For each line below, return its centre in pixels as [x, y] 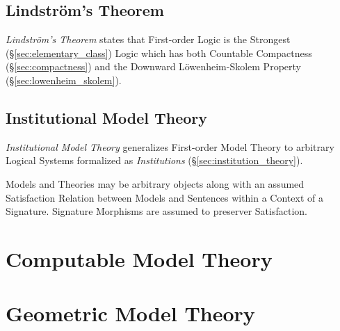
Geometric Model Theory [130, 313]
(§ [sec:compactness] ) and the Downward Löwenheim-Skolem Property [153, 66]
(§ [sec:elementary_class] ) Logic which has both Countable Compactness [159, 53]
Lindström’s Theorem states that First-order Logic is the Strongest [148, 39]
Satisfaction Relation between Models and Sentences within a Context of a [164, 197]
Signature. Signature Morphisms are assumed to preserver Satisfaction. [156, 211]
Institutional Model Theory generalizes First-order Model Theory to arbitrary [170, 146]
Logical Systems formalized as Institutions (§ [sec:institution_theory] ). [154, 160]
